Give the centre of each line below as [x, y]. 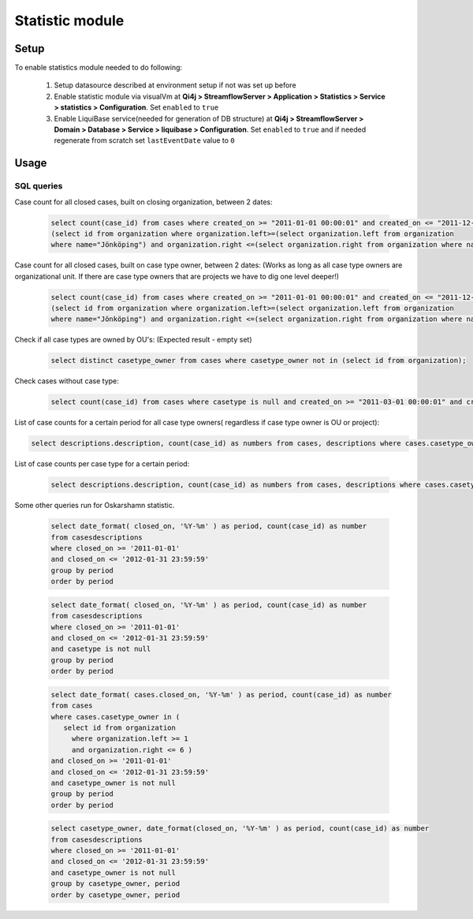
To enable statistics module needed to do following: [99, 68]
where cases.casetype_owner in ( [115, 717]
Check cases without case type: [67, 381]
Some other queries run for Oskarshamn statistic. [95, 506]
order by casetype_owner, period [115, 895]
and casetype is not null [101, 649]
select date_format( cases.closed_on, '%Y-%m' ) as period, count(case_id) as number [221, 695]
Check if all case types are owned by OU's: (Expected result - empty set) [133, 340]
